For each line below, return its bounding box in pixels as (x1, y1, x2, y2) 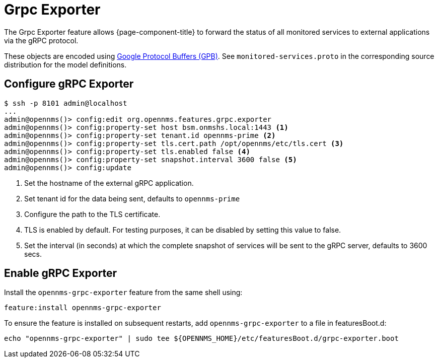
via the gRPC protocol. (4, 36, 79, 45)
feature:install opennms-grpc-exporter (4, 304, 161, 312)
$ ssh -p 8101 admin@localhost (4, 99, 127, 107)
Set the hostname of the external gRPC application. (24, 178, 194, 187)
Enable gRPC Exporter (4, 267, 117, 280)
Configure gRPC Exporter (4, 78, 134, 91)
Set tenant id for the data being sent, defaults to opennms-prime (24, 194, 240, 203)
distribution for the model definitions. (4, 60, 127, 69)
